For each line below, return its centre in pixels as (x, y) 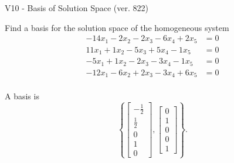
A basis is (22, 96)
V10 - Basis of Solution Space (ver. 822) (77, 8)
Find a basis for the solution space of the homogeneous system (117, 27)
